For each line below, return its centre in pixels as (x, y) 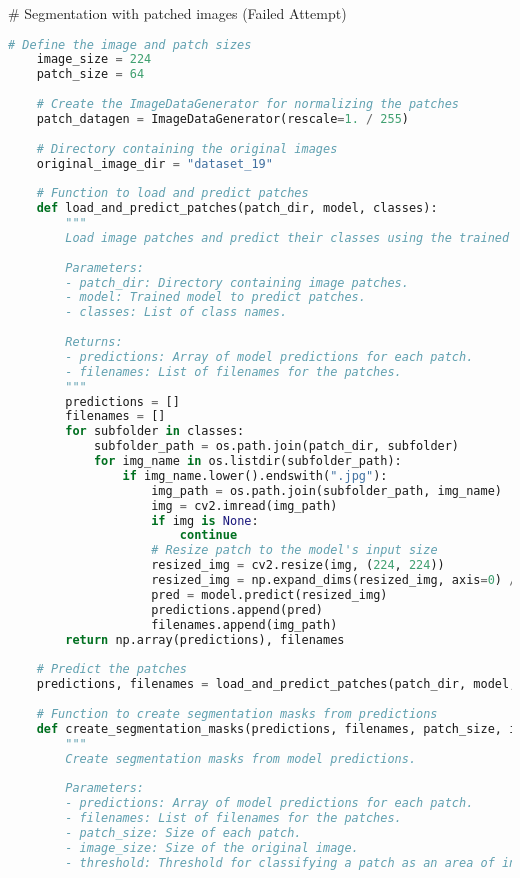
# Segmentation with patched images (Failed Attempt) (177, 13)
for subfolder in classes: (155, 431)
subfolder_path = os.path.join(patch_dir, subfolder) (276, 446)
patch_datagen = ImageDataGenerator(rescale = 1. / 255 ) (222, 118)
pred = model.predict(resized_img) (269, 594)
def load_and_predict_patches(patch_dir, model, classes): (237, 208)
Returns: (94, 342)
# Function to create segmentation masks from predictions (237, 713)
